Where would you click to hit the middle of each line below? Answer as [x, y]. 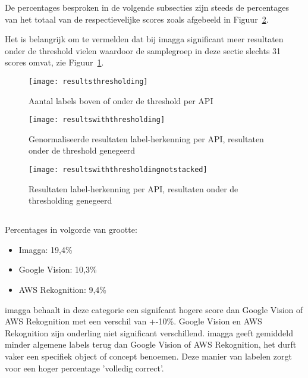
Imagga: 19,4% [45, 249]
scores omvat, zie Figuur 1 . [54, 62]
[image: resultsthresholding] [88, 81]
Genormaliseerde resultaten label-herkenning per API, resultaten [146, 138]
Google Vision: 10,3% [58, 269]
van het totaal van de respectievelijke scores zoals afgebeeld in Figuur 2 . [137, 19]
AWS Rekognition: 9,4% [63, 290]
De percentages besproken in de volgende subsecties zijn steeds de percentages [147, 7]
